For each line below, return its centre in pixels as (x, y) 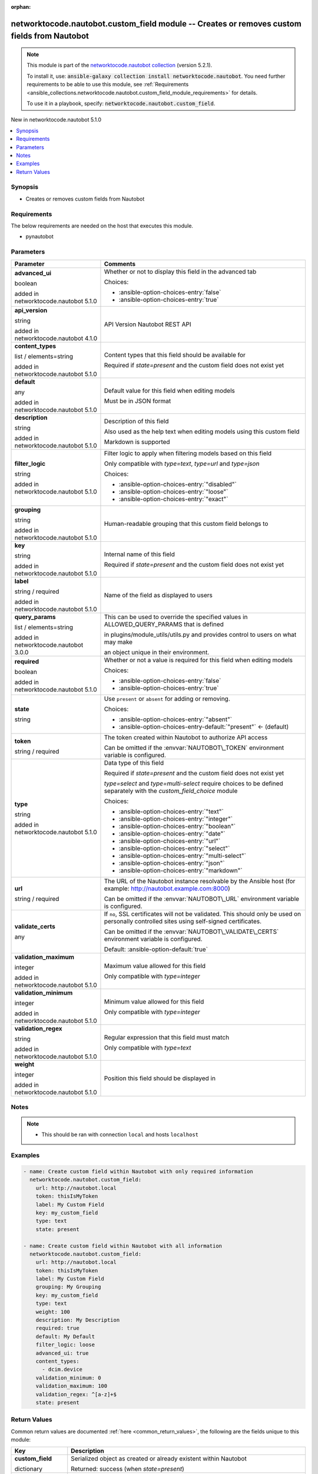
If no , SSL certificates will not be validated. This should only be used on (203, 914)
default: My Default (65, 1336)
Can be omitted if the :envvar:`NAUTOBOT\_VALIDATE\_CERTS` (191, 932)
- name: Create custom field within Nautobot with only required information (138, 1171)
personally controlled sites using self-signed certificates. (183, 921)
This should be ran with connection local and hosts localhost (120, 1134)
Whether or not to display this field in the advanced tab (180, 271)
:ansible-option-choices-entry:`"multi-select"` (183, 856)
